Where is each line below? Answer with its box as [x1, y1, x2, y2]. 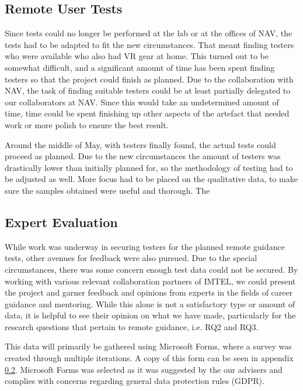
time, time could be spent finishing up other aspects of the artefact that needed [5, 107, 290, 119]
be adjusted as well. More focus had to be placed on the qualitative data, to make [5, 173, 298, 185]
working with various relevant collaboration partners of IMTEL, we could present [5, 275, 296, 287]
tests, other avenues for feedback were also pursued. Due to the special [5, 252, 257, 264]
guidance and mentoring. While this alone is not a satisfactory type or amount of [5, 297, 295, 310]
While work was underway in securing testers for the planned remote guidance [5, 240, 285, 252]
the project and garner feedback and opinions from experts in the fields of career [5, 286, 293, 299]
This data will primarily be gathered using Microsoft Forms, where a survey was [5, 340, 292, 352]
